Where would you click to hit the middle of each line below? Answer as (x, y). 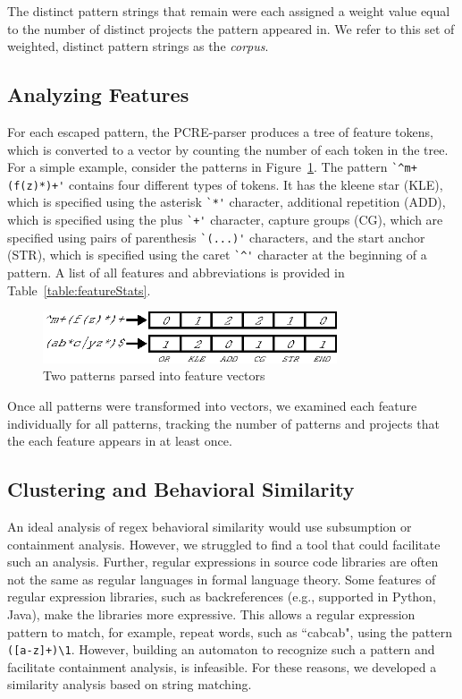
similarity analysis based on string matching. (130, 684)
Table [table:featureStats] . (79, 290)
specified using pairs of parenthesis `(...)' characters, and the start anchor (216, 237)
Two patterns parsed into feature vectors (154, 375)
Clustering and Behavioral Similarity (181, 489)
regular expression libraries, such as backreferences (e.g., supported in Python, (222, 597)
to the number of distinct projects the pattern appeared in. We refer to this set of (231, 28)
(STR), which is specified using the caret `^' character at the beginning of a (217, 255)
